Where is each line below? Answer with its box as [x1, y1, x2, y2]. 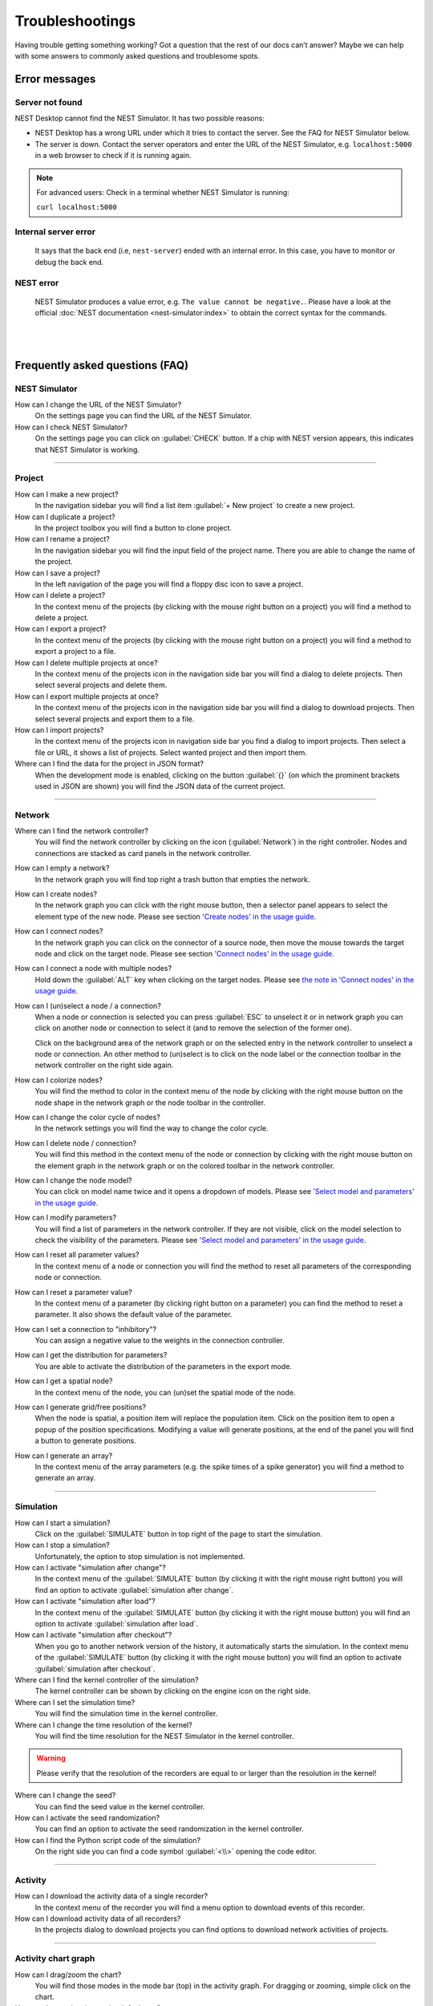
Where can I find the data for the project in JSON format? [14, 759, 204, 769]
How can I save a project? [14, 568, 100, 578]
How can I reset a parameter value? [14, 1287, 132, 1297]
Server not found [14, 96, 83, 108]
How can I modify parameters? [14, 1212, 117, 1223]
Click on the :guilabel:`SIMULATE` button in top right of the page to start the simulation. [34, 1529, 322, 1538]
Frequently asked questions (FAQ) [14, 358, 189, 372]
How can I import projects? [14, 725, 104, 734]
